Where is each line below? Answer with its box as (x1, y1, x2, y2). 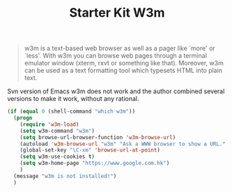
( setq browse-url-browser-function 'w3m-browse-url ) (20, 134, 176, 141)
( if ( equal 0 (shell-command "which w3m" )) (7, 108, 136, 115)
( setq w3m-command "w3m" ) (20, 127, 95, 134)
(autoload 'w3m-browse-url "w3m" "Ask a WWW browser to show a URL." (20, 141, 226, 147)
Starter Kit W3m (69, 5, 165, 21)
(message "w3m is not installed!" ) (13, 173, 117, 179)
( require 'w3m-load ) (20, 120, 79, 128)
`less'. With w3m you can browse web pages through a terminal (24, 51, 208, 60)
